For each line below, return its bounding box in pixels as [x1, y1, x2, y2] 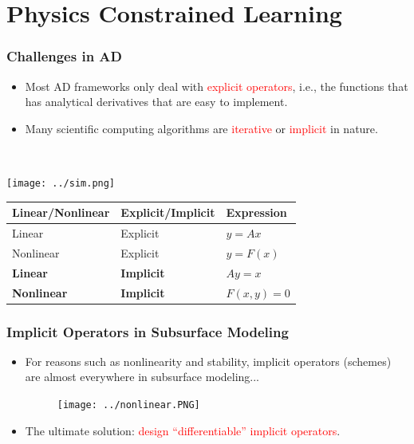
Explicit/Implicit [120, 204, 215, 221]
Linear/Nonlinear [12, 204, 110, 221]
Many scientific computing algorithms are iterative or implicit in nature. [25, 120, 378, 136]
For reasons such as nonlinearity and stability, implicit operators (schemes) [25, 352, 392, 369]
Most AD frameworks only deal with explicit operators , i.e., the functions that [25, 77, 408, 94]
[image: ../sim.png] [6, 177, 116, 189]
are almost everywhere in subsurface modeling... [25, 368, 260, 385]
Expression [226, 204, 287, 221]
